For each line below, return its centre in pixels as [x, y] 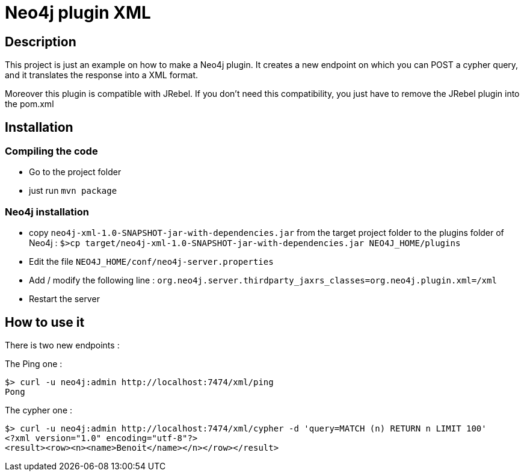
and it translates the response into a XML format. [102, 75]
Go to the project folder [75, 172]
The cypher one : [39, 410]
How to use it [45, 322]
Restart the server [64, 299]
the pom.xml [29, 104]
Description [41, 42]
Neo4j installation [47, 212]
